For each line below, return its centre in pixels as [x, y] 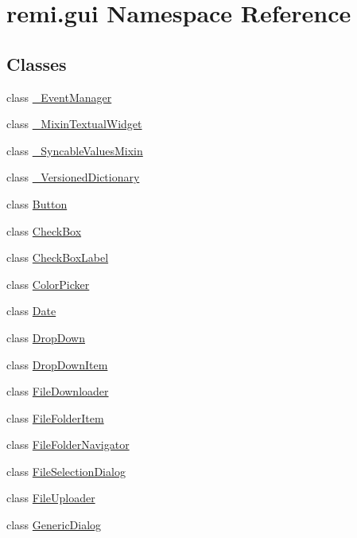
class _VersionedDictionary [73, 177]
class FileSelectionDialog [66, 471]
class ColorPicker [48, 284]
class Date [31, 311]
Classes [37, 63]
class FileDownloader [58, 391]
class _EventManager [59, 97]
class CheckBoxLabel [58, 257]
